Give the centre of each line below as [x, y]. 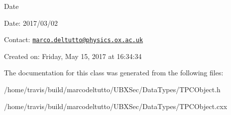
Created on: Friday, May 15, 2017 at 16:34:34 [73, 56]
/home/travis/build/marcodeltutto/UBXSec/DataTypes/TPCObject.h [112, 89]
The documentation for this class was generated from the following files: [114, 73]
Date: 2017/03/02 [31, 23]
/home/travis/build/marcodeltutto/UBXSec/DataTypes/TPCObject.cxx [116, 106]
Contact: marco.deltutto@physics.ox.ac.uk [74, 39]
